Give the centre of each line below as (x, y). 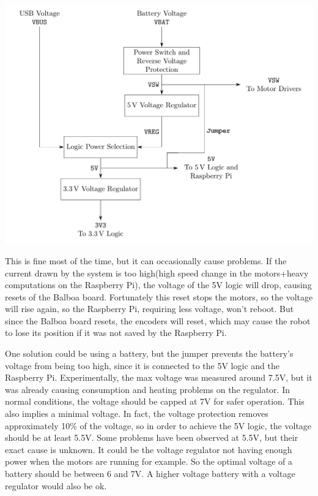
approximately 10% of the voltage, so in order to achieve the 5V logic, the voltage (158, 425)
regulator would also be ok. (56, 485)
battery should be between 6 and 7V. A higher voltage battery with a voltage (150, 473)
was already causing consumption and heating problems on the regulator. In (147, 389)
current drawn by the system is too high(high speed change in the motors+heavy (157, 273)
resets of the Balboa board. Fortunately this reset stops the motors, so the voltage (159, 296)
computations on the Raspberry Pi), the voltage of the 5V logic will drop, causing (158, 285)
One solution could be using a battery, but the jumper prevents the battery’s (149, 353)
